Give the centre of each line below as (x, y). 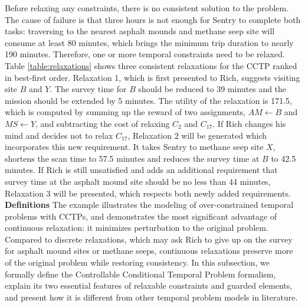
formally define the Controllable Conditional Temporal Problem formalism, (140, 274)
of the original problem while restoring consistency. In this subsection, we (137, 262)
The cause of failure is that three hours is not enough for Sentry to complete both (153, 19)
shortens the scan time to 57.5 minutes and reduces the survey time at (132, 158)
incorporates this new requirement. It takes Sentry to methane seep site (134, 147)
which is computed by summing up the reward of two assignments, (125, 112)
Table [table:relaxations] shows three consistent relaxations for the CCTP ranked (151, 65)
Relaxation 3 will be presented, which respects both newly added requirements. (148, 193)
